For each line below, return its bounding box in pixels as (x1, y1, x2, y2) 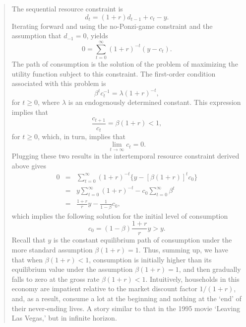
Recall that (11, 235, 46, 245)
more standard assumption (11, 245, 93, 255)
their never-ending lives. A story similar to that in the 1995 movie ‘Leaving (11, 303, 241, 313)
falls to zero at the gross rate (11, 273, 100, 284)
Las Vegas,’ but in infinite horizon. (11, 313, 117, 323)
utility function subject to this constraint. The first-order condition (11, 68, 216, 79)
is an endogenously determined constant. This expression (68, 97, 241, 107)
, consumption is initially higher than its (89, 254, 212, 264)
